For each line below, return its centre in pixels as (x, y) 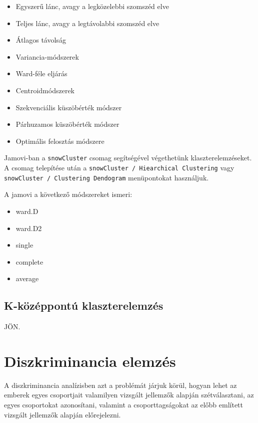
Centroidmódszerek (45, 90)
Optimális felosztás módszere (60, 141)
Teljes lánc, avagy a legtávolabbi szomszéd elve (87, 23)
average (27, 278)
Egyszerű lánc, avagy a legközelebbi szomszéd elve (92, 6)
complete (29, 261)
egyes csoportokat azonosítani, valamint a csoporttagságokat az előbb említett (123, 404)
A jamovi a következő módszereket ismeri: (68, 194)
